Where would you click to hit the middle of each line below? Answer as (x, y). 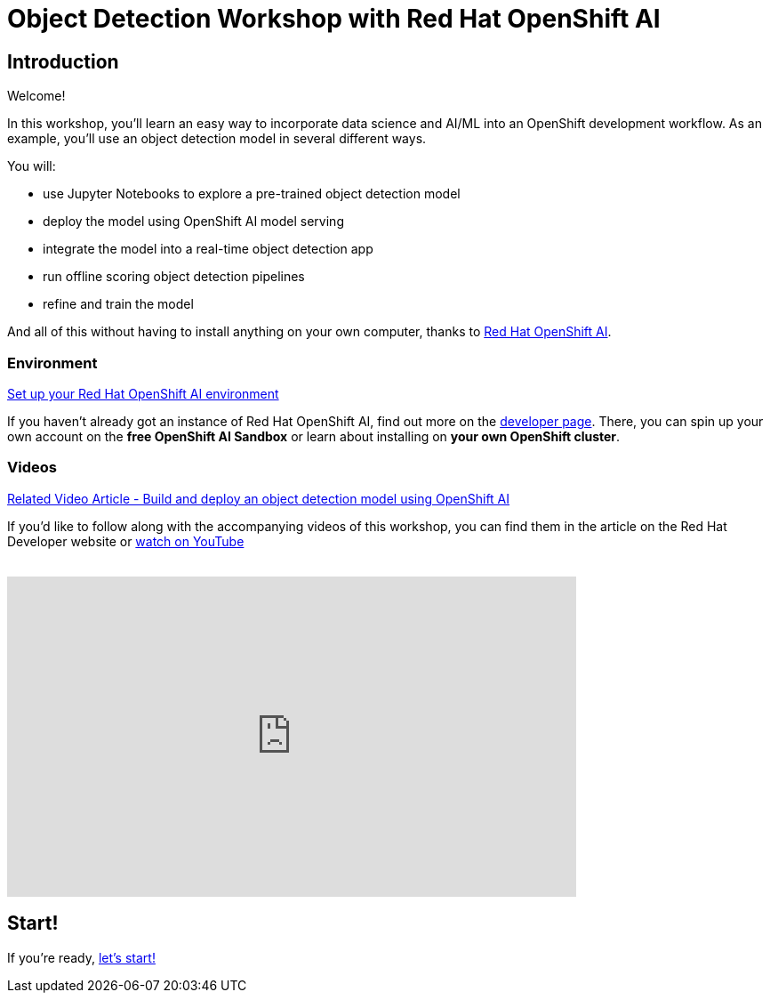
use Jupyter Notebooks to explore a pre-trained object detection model (252, 194)
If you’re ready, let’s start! (81, 957)
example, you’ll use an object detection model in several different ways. (217, 139)
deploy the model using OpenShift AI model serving (193, 222)
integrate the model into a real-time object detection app (208, 249)
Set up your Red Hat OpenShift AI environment (143, 393)
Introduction (63, 61)
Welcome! (36, 96)
